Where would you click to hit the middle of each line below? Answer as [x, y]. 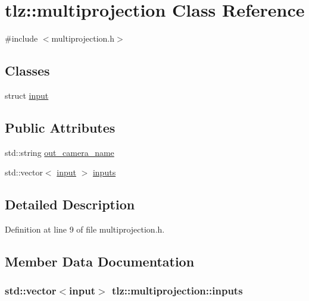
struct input [27, 95]
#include [21, 38]
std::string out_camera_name [60, 152]
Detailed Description [70, 204]
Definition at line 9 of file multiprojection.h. [85, 229]
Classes [27, 70]
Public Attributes [60, 127]
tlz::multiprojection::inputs [177, 291]
